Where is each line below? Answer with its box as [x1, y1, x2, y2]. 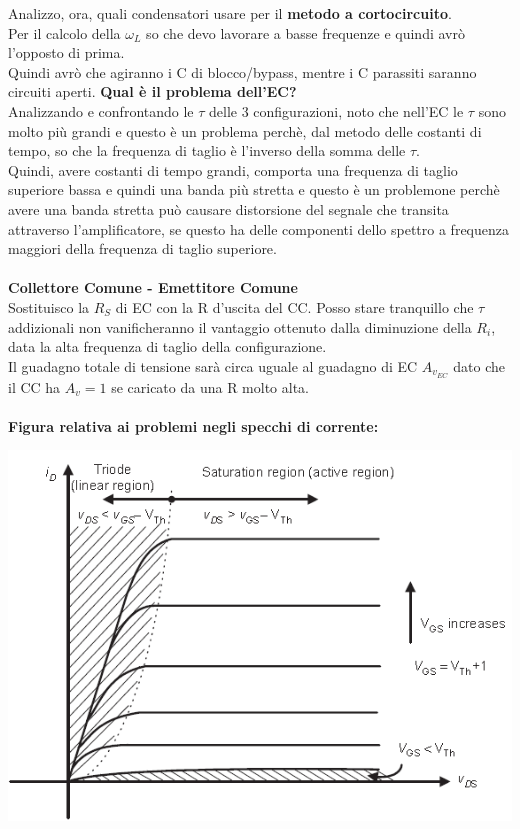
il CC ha [8, 376, 61, 397]
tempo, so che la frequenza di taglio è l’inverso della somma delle [8, 140, 406, 161]
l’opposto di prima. [8, 42, 125, 63]
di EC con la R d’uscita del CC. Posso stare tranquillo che [115, 296, 474, 317]
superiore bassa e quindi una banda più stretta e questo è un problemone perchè [8, 179, 500, 200]
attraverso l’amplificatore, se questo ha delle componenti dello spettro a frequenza [8, 218, 509, 239]
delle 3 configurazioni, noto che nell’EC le [209, 100, 464, 121]
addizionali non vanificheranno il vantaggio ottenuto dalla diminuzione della [8, 316, 472, 337]
